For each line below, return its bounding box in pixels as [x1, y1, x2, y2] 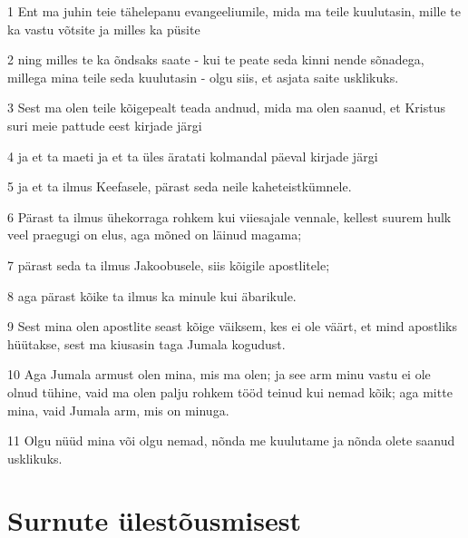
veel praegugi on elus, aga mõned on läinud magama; [7, 225, 302, 244]
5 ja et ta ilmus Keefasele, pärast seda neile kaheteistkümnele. [7, 177, 352, 196]
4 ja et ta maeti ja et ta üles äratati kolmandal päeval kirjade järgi [7, 146, 378, 165]
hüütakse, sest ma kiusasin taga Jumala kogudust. [7, 334, 286, 353]
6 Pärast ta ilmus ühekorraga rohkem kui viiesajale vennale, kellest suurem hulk [7, 207, 452, 226]
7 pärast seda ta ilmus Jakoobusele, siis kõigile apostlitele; [7, 255, 330, 274]
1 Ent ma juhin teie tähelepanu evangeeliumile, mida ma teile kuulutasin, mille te [7, 2, 461, 20]
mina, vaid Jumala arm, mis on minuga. [7, 400, 229, 419]
